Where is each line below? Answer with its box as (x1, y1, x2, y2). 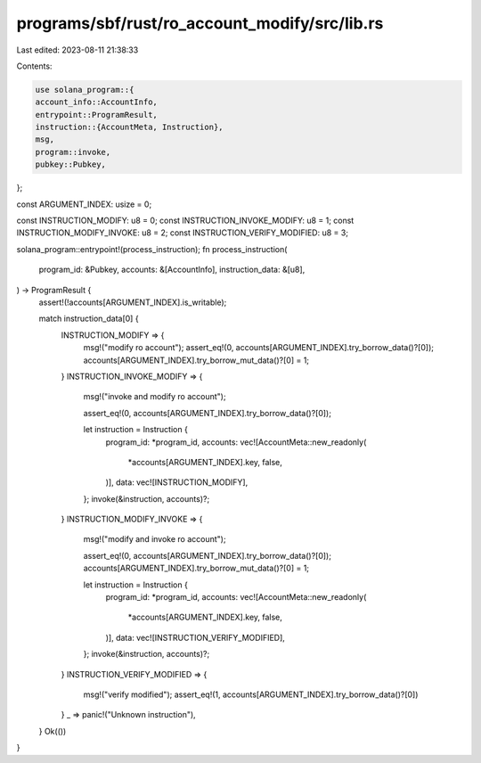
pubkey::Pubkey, (35, 160, 107, 169)
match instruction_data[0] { (38, 313, 139, 324)
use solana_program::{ (35, 85, 135, 94)
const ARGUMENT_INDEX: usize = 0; (16, 199, 152, 209)
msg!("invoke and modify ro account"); (83, 391, 226, 402)
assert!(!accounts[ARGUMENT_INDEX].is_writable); (38, 297, 227, 308)
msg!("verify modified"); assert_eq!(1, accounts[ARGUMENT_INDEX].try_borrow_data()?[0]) (83, 689, 419, 700)
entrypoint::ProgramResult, (35, 110, 158, 119)
